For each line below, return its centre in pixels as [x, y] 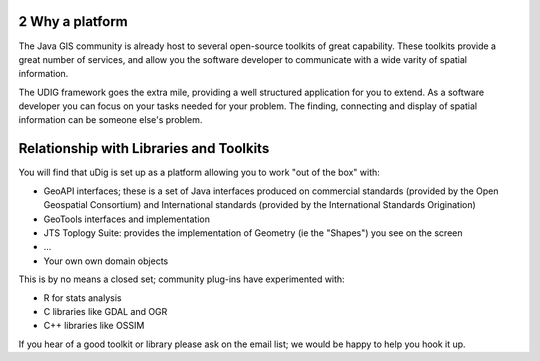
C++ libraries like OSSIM [94, 326]
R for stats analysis [82, 297]
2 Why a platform [73, 21]
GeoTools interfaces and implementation [126, 219]
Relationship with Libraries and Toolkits [144, 148]
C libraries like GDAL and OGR [105, 311]
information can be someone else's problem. [110, 120]
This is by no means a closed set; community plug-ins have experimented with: [181, 279]
